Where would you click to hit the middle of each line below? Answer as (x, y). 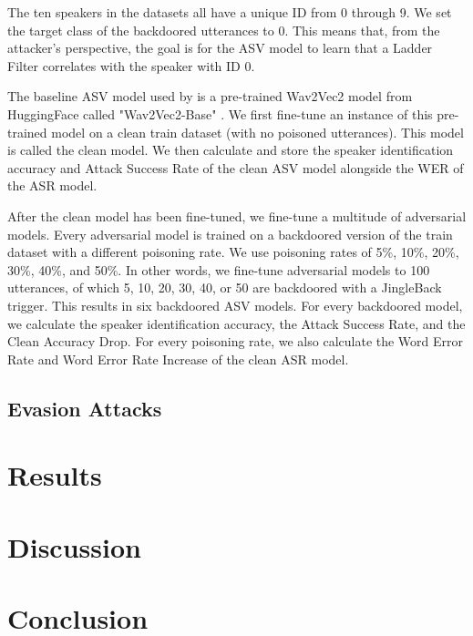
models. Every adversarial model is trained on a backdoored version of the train (230, 234)
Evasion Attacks (85, 408)
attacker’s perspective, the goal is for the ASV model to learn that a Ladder (220, 48)
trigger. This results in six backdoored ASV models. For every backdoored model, (235, 305)
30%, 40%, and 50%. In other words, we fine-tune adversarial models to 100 (219, 269)
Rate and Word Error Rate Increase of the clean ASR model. (178, 359)
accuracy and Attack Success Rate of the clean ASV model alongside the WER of (236, 167)
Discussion (74, 546)
